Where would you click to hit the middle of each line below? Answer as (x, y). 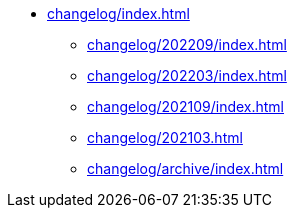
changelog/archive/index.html (185, 168)
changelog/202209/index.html (187, 44)
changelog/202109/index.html (186, 106)
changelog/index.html (118, 13)
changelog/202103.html (165, 137)
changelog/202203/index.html (187, 75)
